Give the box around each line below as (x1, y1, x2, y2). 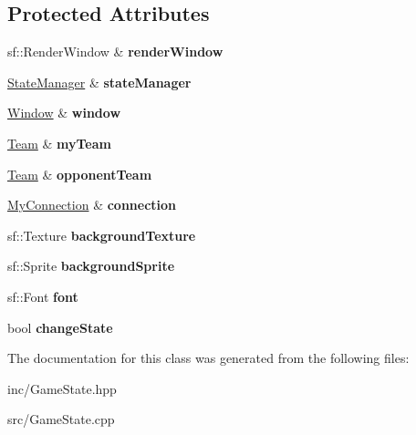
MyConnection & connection (7, 195, 177, 214)
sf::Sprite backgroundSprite (7, 256, 175, 275)
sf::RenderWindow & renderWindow (7, 42, 224, 61)
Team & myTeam (7, 133, 111, 152)
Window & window (7, 103, 121, 122)
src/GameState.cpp (7, 409, 115, 429)
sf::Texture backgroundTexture (7, 225, 196, 244)
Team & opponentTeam (7, 164, 152, 183)
